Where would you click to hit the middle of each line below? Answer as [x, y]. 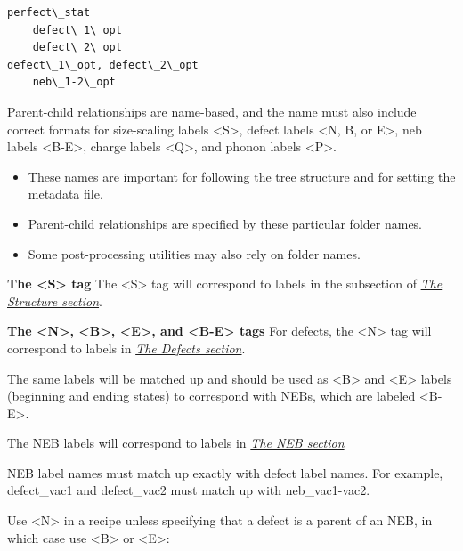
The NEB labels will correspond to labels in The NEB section [176, 443]
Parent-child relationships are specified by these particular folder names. [225, 223]
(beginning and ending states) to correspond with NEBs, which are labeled [211, 396]
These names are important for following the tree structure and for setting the [242, 176]
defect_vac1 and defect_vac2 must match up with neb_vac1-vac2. [189, 490]
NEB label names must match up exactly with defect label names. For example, [225, 472]
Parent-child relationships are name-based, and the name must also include [212, 111]
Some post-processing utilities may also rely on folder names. [194, 253]
